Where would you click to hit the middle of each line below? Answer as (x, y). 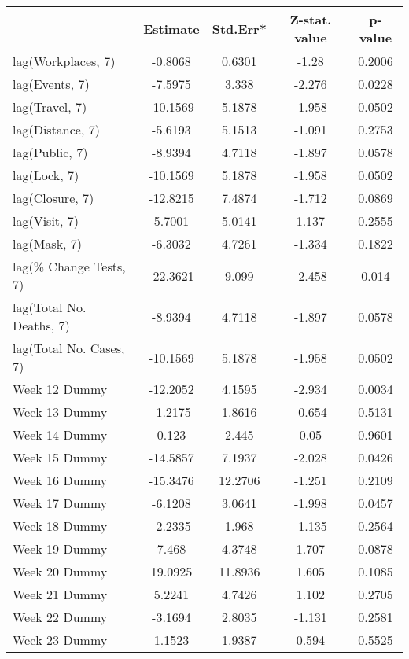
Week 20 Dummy (60, 571)
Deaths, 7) (41, 325)
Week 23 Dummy (60, 640)
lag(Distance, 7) (56, 129)
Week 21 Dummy (60, 594)
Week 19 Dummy (60, 549)
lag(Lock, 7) (46, 175)
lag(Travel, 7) (50, 107)
